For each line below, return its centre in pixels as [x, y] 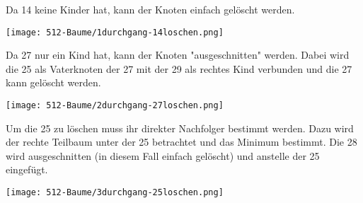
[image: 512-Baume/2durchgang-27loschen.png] [115, 106]
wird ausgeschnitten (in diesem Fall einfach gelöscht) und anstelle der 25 [163, 155]
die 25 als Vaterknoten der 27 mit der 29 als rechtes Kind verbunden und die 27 [179, 68]
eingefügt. [27, 169]
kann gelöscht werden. [53, 82]
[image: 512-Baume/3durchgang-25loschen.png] [115, 193]
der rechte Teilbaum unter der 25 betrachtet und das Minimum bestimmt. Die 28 [181, 142]
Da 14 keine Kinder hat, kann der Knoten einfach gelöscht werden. [150, 9]
